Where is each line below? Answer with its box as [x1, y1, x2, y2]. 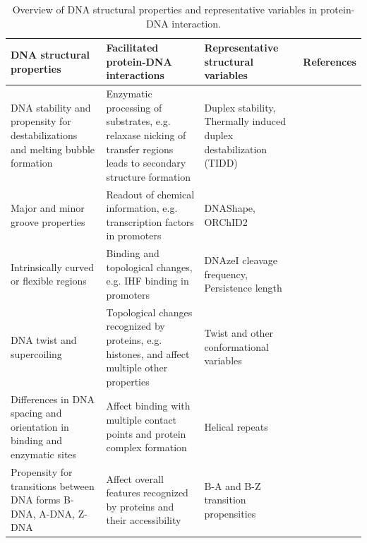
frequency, [204, 266, 248, 281]
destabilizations [11, 128, 78, 142]
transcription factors [106, 214, 194, 229]
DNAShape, [204, 201, 255, 215]
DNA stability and [11, 100, 91, 114]
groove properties [11, 214, 85, 229]
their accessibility [106, 513, 181, 527]
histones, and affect [106, 346, 190, 361]
